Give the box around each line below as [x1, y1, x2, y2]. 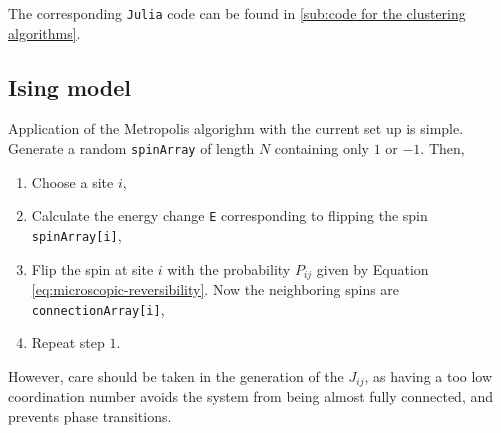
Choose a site [31, 171, 114, 192]
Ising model [8, 71, 131, 102]
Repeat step [31, 332, 105, 353]
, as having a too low [364, 365, 493, 386]
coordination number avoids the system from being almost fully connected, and [8, 386, 494, 407]
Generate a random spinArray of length [8, 138, 255, 159]
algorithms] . [8, 22, 81, 43]
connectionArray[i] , [31, 298, 165, 319]
